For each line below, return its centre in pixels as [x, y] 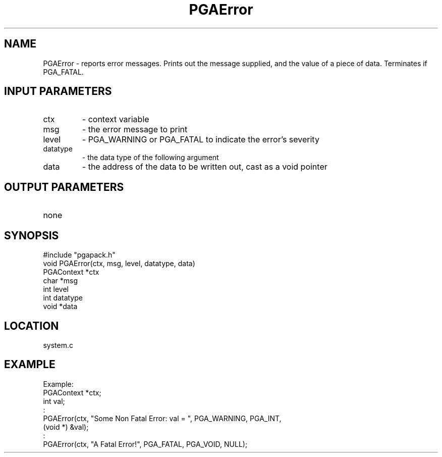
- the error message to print [135, 130]
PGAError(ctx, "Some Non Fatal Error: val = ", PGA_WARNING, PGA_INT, [162, 418]
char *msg [60, 281]
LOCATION [32, 326]
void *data [60, 307]
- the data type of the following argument [150, 158]
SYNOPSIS [32, 235]
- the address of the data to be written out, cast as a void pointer [205, 167]
